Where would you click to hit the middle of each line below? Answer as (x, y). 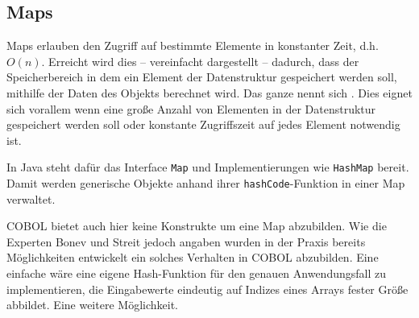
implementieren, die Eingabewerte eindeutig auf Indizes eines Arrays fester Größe (207, 289)
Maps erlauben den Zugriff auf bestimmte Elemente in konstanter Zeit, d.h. (193, 45)
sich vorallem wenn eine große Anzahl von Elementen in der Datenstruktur (191, 108)
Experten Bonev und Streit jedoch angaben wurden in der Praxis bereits (186, 241)
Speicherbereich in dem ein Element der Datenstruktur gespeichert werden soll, (202, 77)
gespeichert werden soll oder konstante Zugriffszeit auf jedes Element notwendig (203, 124)
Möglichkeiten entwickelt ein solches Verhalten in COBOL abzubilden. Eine (193, 257)
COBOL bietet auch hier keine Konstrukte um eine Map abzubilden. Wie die (197, 226)
